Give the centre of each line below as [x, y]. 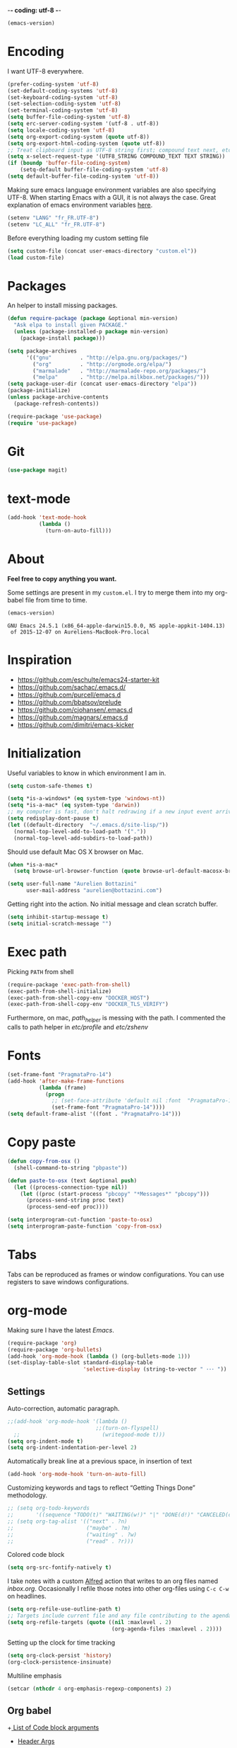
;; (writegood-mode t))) [90, 1434]
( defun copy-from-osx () [44, 1161]
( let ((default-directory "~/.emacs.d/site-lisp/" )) [88, 825]
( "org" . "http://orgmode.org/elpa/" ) [102, 364]
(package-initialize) [39, 391]
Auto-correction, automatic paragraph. [63, 1408]
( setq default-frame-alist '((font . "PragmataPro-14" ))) [94, 1114]
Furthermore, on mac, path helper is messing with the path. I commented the [116, 1019]
